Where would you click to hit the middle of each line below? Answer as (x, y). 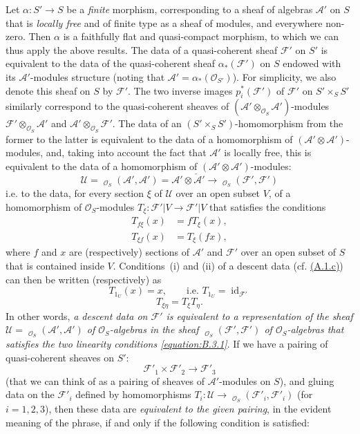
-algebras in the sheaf (154, 329)
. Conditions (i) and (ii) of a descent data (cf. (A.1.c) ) (228, 266)
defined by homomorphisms (133, 394)
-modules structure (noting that (97, 76)
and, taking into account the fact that (126, 152)
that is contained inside (55, 266)
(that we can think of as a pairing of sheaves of (105, 380)
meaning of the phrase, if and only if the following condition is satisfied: (158, 422)
